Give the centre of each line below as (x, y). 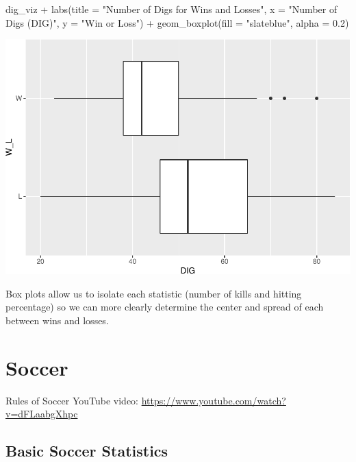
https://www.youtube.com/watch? (214, 400)
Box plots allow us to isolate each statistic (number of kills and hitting (154, 293)
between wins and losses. (57, 320)
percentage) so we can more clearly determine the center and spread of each (165, 307)
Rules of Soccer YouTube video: (72, 400)
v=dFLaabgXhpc (42, 414)
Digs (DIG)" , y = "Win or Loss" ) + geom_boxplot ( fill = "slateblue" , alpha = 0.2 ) (177, 22)
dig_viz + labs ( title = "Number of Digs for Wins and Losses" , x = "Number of (171, 9)
